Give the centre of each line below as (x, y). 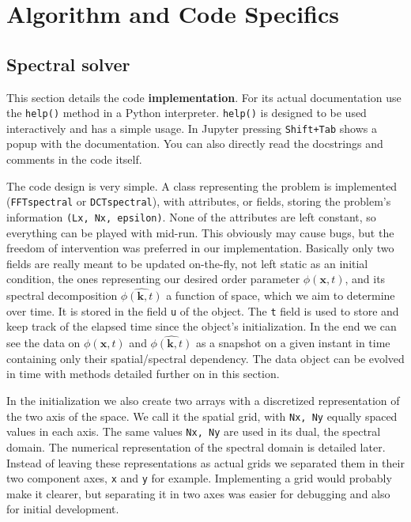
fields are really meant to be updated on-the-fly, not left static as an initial (187, 263)
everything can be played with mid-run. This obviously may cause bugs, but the (200, 232)
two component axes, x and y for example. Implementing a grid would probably (199, 478)
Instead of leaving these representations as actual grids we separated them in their (205, 462)
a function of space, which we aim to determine (281, 295)
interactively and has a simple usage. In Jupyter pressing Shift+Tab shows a (192, 128)
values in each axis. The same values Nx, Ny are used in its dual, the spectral (194, 431)
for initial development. (63, 509)
